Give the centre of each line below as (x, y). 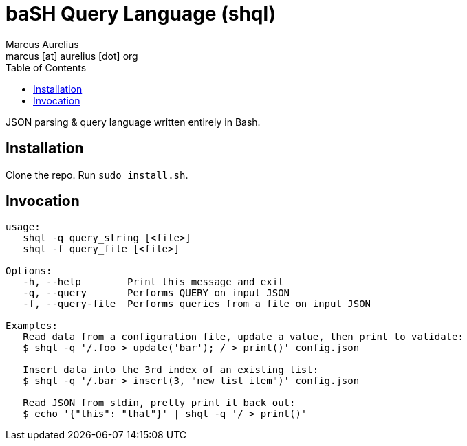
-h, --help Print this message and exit (153, 282)
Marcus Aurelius (42, 44)
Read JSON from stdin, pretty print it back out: (159, 403)
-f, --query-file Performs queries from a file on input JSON (197, 304)
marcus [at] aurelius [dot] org (72, 56)
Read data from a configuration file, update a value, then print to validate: (243, 337)
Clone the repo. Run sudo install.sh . (97, 175)
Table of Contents (46, 67)
